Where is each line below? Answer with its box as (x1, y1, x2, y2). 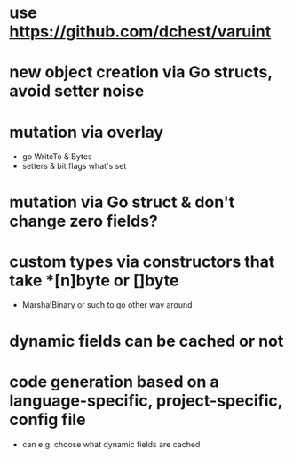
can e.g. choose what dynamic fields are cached (21, 438, 201, 449)
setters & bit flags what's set (21, 161, 127, 172)
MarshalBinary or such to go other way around (21, 300, 193, 310)
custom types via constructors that (9, 252, 275, 271)
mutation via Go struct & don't (9, 192, 235, 212)
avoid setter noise (9, 81, 145, 101)
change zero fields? (9, 211, 158, 231)
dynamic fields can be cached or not (9, 331, 284, 351)
